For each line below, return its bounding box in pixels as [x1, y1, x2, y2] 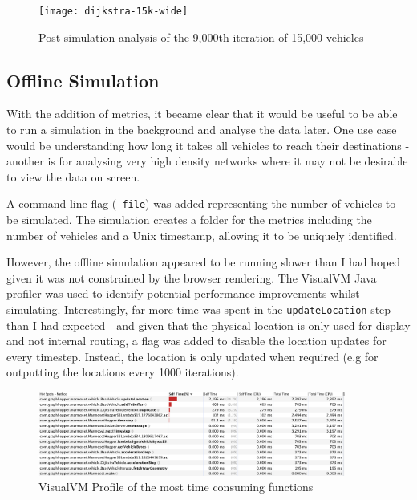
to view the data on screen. [6, 168, 140, 185]
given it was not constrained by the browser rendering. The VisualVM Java [6, 269, 377, 286]
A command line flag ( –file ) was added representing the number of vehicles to [6, 195, 396, 212]
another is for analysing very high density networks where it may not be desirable [6, 152, 408, 169]
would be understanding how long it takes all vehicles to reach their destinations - [6, 136, 410, 153]
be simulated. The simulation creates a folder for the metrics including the [6, 211, 372, 228]
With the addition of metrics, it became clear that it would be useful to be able [6, 105, 398, 122]
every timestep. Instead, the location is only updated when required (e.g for [6, 348, 379, 364]
